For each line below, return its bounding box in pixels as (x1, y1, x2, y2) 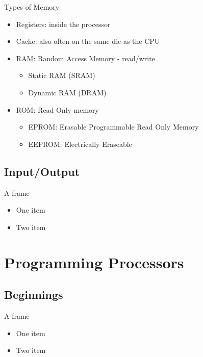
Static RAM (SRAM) (28, 70, 95, 81)
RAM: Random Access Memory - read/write (16, 53, 155, 63)
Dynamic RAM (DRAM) (28, 87, 107, 97)
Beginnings (4, 287, 63, 302)
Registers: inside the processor (16, 18, 111, 29)
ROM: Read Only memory (16, 104, 99, 115)
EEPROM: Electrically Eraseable (28, 138, 132, 149)
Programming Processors (4, 251, 184, 272)
